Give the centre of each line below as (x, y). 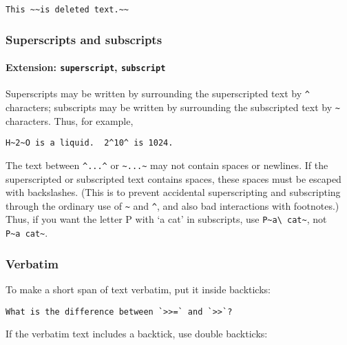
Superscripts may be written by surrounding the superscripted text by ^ (158, 93)
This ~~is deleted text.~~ (67, 10)
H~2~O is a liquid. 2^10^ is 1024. (90, 143)
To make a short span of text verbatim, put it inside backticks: (138, 289)
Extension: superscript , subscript (86, 67)
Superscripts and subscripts (84, 39)
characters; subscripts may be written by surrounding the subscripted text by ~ (173, 107)
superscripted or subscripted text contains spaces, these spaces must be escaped (173, 178)
